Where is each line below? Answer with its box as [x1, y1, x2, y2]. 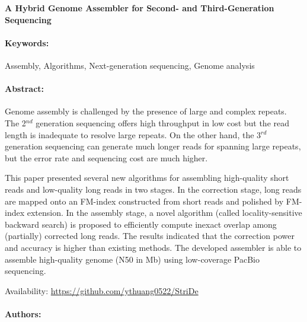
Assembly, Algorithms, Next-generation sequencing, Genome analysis [5, 59, 255, 71]
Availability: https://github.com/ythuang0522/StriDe [5, 284, 199, 297]
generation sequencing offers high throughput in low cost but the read [36, 116, 290, 129]
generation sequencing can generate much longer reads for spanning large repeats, [5, 140, 301, 152]
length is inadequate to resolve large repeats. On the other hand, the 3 [5, 128, 261, 141]
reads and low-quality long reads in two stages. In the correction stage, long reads [5, 183, 302, 195]
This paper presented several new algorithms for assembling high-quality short [5, 171, 289, 184]
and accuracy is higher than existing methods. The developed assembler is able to [5, 241, 302, 253]
